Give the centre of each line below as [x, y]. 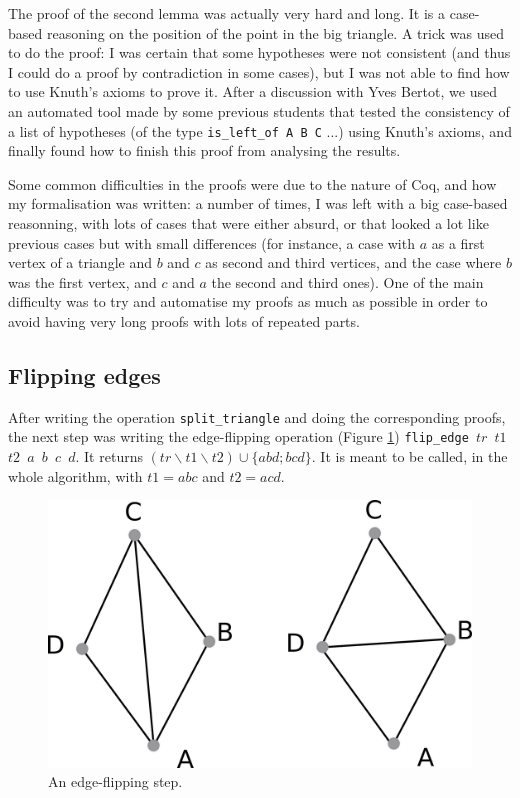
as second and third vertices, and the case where [353, 262]
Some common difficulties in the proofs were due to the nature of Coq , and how [252, 183]
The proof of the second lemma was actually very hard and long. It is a [227, 13]
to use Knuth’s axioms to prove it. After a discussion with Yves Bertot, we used [252, 91]
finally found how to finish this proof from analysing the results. [204, 150]
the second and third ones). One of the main [347, 281]
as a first [458, 242]
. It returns [109, 456]
